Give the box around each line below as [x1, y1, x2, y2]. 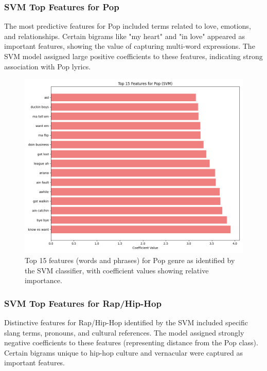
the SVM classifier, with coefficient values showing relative [25, 265, 209, 275]
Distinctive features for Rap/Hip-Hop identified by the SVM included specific [4, 317, 248, 327]
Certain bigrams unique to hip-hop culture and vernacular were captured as [4, 347, 243, 358]
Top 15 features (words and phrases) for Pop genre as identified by [25, 254, 235, 265]
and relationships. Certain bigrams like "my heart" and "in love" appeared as [4, 30, 245, 41]
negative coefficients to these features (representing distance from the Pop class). [4, 337, 258, 348]
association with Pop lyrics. [4, 61, 91, 71]
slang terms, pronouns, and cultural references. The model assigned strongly [4, 327, 244, 338]
